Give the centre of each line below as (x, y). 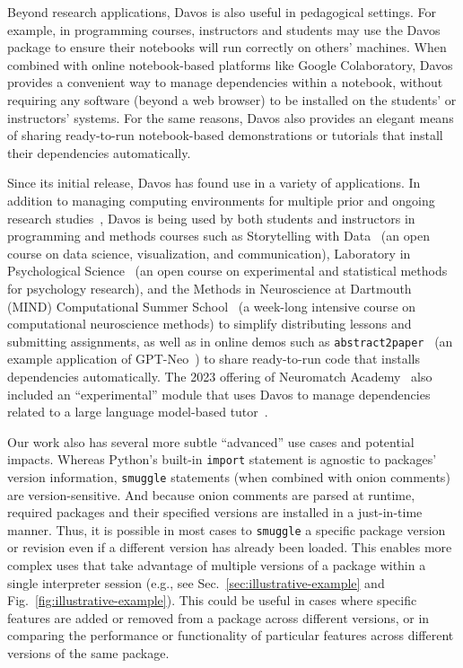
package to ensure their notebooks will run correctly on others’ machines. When (227, 47)
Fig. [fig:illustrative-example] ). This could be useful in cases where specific (212, 600)
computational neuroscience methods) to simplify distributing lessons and (210, 324)
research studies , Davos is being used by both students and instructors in (211, 218)
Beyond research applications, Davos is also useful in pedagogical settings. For (222, 12)
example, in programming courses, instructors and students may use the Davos (224, 29)
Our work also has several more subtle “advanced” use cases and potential (211, 441)
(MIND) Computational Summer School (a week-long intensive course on (212, 306)
